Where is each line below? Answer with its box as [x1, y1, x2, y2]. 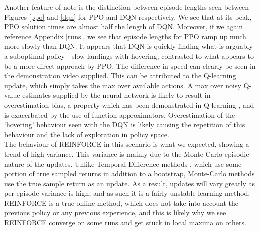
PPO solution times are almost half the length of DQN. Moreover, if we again [4, 21, 243, 32]
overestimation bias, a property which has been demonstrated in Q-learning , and [4, 99, 254, 110]
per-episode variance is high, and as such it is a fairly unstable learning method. [4, 188, 250, 198]
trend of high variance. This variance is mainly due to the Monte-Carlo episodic [4, 148, 249, 159]
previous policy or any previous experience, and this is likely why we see [4, 207, 226, 218]
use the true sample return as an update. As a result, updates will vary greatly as [4, 178, 255, 188]
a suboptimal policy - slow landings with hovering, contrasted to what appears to [4, 50, 254, 61]
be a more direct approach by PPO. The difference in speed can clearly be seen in [4, 60, 256, 71]
